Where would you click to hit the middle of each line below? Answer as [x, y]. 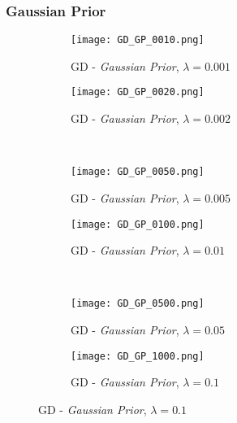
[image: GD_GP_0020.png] [138, 92]
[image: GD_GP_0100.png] [138, 224]
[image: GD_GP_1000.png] [138, 356]
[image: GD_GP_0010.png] [138, 40]
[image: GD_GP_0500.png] [138, 304]
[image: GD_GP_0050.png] [138, 172]
